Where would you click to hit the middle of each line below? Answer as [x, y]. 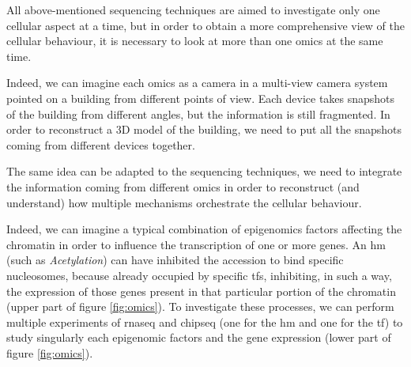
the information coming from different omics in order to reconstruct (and [183, 186]
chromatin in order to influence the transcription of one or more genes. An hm [196, 244]
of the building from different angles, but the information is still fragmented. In [198, 114]
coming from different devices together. [101, 144]
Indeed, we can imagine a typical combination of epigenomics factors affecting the [204, 229]
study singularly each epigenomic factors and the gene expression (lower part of [199, 337]
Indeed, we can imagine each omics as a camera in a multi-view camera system [197, 83]
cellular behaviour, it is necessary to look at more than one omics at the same [195, 41]
